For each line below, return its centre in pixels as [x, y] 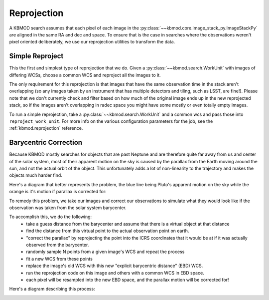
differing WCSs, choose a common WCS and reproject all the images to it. [85, 75]
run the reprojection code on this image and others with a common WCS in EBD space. [115, 273]
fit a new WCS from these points [60, 259]
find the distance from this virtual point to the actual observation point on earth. [108, 231]
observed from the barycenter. [58, 245]
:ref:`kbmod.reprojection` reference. [46, 128]
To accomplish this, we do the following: [51, 217]
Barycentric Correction [46, 143]
